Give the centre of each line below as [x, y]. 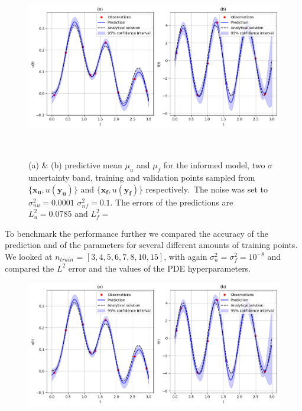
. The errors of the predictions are [172, 202]
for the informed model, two [214, 165]
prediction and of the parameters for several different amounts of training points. [151, 245]
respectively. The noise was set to [207, 189]
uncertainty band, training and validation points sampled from [142, 177]
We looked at [29, 257]
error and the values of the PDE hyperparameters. [160, 268]
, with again [186, 257]
